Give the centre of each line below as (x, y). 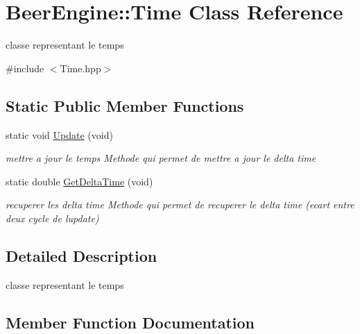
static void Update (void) (59, 134)
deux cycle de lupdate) (52, 218)
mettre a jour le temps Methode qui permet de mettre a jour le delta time (161, 158)
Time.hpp (80, 68)
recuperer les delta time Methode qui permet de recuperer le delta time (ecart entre (180, 204)
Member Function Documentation (130, 322)
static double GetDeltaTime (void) (79, 181)
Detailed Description (82, 255)
